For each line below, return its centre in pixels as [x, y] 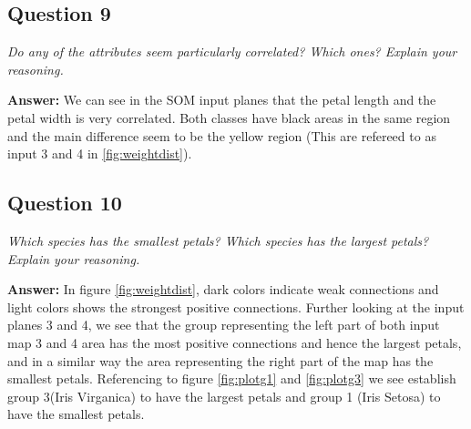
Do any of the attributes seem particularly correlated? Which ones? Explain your [232, 51]
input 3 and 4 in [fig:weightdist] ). [100, 153]
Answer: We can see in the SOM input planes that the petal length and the [222, 100]
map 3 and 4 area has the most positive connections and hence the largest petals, [235, 342]
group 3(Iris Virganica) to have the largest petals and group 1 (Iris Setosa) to [224, 396]
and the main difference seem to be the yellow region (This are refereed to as [222, 135]
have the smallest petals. [76, 414]
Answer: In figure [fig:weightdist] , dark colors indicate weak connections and [223, 289]
